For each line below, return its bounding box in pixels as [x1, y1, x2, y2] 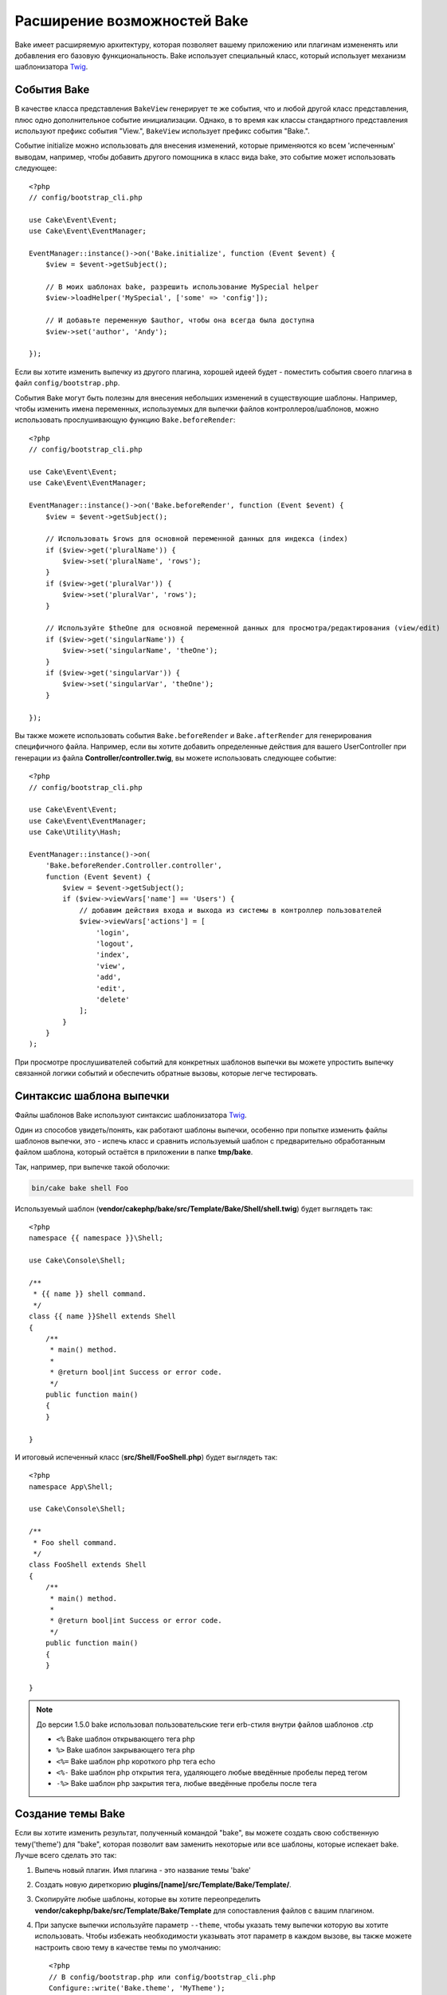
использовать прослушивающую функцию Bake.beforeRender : [14, 415, 236, 425]
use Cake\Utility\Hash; [29, 828, 122, 837]
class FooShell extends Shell [29, 1560, 147, 1570]
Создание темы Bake [14, 1807, 125, 1821]
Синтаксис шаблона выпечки [14, 1089, 170, 1103]
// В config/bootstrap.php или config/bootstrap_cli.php [49, 1972, 276, 1981]
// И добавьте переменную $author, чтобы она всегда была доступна [45, 316, 315, 325]
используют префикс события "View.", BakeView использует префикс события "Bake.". [14, 126, 310, 136]
